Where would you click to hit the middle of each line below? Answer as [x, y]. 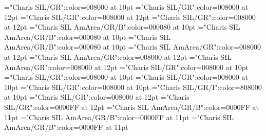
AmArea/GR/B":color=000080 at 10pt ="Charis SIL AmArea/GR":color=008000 [132, 47]
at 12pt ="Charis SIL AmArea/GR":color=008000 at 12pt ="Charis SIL [118, 56]
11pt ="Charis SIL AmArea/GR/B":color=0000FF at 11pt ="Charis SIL [119, 117]
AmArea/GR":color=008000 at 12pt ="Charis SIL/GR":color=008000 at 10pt [127, 67]
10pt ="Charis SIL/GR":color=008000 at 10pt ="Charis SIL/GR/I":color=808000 [133, 87]
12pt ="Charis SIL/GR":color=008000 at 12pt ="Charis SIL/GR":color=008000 [130, 17]
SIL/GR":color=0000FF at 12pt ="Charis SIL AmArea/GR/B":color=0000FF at [131, 107]
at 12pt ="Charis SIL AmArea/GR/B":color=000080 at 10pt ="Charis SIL [122, 27]
